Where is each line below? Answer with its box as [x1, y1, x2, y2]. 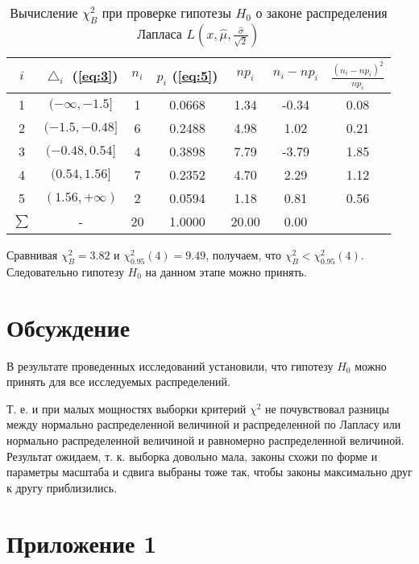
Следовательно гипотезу [6, 263, 124, 280]
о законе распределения [255, 3, 388, 22]
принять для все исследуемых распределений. [6, 373, 230, 390]
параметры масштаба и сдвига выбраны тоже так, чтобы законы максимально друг [6, 463, 413, 480]
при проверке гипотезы [102, 3, 231, 22]
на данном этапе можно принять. [145, 263, 307, 280]
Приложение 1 [6, 526, 157, 559]
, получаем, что [205, 247, 281, 263]
